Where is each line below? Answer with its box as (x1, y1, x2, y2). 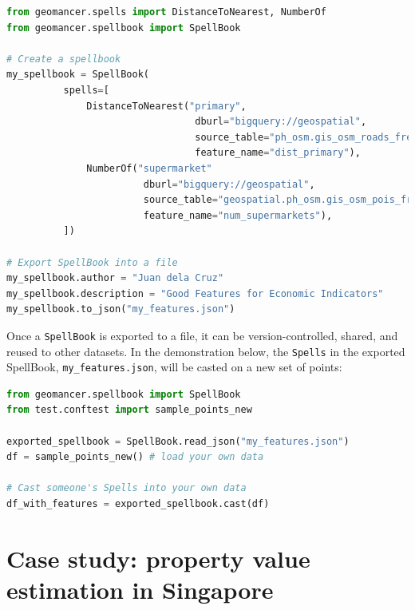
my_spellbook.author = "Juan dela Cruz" (6, 272, 224, 284)
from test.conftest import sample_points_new (6, 404, 252, 416)
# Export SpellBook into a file (6, 256, 178, 268)
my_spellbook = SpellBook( (6, 69, 149, 81)
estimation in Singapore (6, 572, 274, 605)
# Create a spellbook (6, 53, 121, 65)
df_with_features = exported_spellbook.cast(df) (6, 498, 270, 509)
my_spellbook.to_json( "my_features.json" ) (6, 303, 235, 315)
